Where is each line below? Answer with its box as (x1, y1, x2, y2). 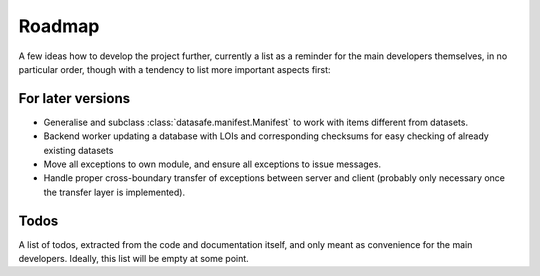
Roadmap (18, 15, 100, 37)
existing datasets (43, 144, 114, 156)
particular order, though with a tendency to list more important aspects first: (18, 63, 331, 75)
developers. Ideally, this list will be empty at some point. (18, 253, 249, 265)
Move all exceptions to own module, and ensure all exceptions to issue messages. (43, 158, 382, 170)
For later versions (18, 90, 130, 107)
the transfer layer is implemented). (43, 186, 185, 198)
